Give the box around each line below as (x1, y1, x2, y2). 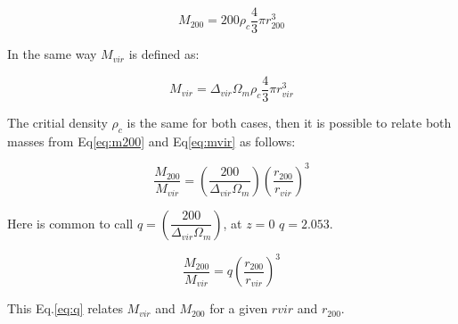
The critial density (7, 112, 108, 131)
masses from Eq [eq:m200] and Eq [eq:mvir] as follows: (7, 131, 296, 150)
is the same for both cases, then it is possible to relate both (127, 112, 452, 131)
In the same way (7, 45, 97, 63)
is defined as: (128, 45, 200, 63)
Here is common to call (7, 213, 134, 232)
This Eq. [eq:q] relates (7, 299, 123, 318)
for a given (209, 299, 268, 318)
